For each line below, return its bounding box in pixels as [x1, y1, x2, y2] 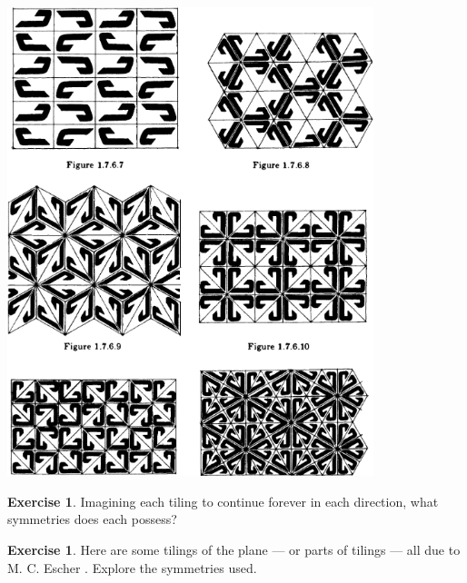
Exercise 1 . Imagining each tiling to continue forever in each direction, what [7, 491, 439, 510]
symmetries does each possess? [7, 509, 177, 529]
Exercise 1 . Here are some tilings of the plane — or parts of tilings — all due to [7, 539, 461, 558]
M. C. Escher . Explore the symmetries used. [7, 558, 257, 577]
